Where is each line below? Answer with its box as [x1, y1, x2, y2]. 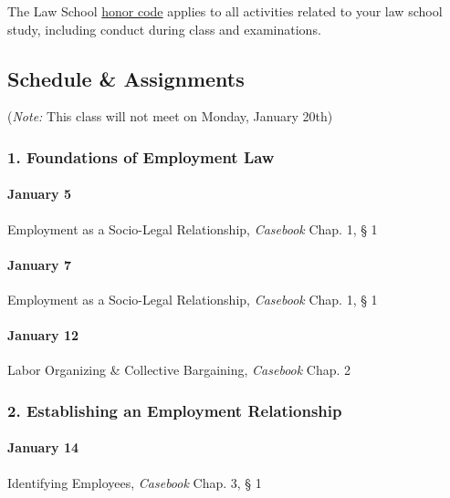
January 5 [7, 184, 71, 203]
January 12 [7, 326, 79, 345]
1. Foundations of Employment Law [7, 145, 275, 168]
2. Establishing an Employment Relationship [7, 399, 342, 421]
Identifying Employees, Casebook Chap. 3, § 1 [7, 472, 262, 492]
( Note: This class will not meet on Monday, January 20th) [7, 107, 333, 126]
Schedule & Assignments [7, 64, 245, 92]
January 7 [7, 254, 71, 274]
